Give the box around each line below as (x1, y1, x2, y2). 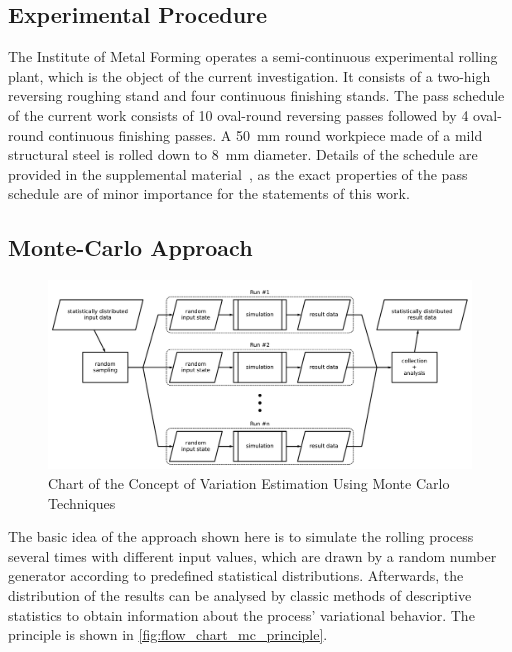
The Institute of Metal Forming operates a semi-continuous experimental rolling (8, 46, 498, 67)
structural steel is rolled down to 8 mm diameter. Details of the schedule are (8, 144, 478, 165)
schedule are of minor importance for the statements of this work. (8, 183, 410, 204)
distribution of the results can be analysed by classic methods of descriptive (8, 584, 472, 605)
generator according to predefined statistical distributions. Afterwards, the (8, 565, 464, 586)
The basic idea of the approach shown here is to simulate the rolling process (8, 526, 474, 547)
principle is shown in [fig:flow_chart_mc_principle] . (8, 624, 328, 645)
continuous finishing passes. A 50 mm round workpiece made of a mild (48, 124, 483, 145)
